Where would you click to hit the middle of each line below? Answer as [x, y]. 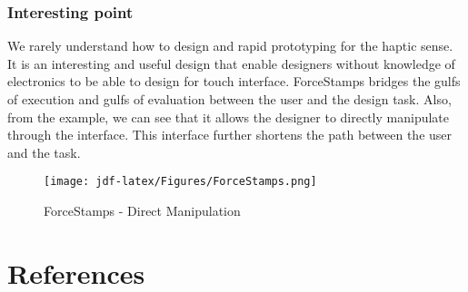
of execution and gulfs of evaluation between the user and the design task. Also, [229, 99]
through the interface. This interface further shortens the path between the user [230, 135]
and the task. [44, 152]
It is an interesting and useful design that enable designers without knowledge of [231, 63]
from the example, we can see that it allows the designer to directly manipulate [229, 117]
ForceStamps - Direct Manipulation [142, 211]
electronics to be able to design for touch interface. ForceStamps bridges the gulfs [234, 81]
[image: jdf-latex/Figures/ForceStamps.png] [180, 182]
